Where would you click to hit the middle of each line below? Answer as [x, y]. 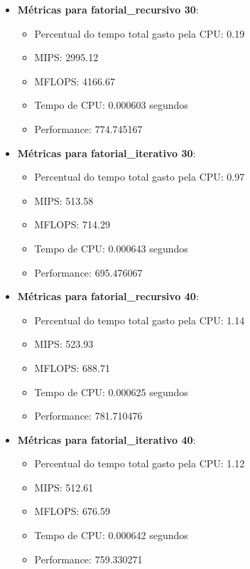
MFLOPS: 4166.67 [75, 81]
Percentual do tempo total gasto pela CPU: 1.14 [140, 320]
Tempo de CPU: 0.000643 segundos [111, 248]
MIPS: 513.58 [64, 200]
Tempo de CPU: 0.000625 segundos [111, 392]
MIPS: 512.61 [64, 487]
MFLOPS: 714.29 [72, 224]
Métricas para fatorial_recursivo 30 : [108, 9]
